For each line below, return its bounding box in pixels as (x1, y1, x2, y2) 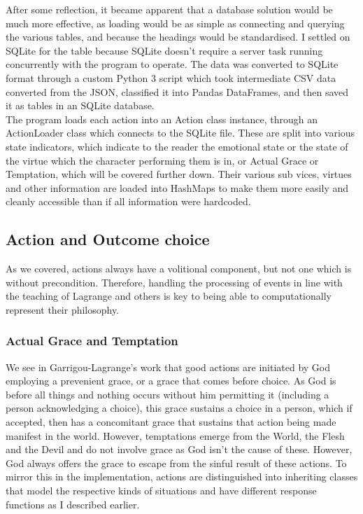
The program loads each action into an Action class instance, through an (6, 111, 318, 126)
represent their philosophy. (6, 302, 120, 317)
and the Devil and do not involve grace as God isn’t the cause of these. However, (6, 442, 353, 457)
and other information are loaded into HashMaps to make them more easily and (6, 180, 348, 195)
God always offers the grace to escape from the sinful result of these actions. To (6, 455, 347, 470)
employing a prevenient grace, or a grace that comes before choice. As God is (6, 373, 336, 388)
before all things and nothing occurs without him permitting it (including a (6, 387, 329, 401)
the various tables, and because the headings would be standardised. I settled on (6, 29, 350, 44)
